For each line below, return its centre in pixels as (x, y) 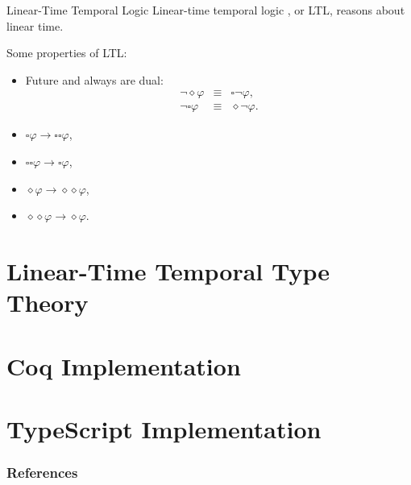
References (42, 473)
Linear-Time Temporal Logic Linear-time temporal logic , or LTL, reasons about (206, 10)
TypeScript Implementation (164, 428)
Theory (48, 303)
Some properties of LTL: (67, 53)
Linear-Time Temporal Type (168, 271)
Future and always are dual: (94, 79)
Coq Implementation (124, 365)
